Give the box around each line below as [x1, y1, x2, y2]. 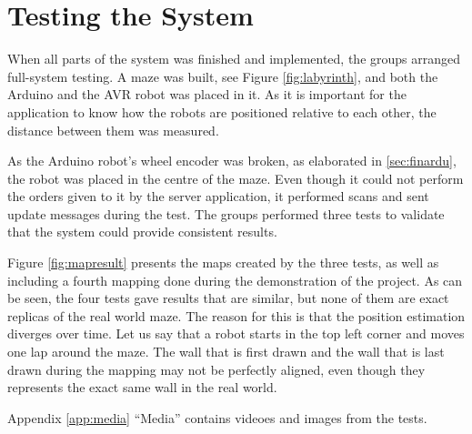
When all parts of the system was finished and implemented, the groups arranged [7, 49, 461, 68]
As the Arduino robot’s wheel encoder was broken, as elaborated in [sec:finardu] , [7, 151, 457, 170]
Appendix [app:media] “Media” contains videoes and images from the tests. [7, 408, 427, 427]
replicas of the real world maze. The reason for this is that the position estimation [7, 306, 466, 325]
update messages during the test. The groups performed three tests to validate [7, 204, 445, 223]
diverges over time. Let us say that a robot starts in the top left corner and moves [7, 324, 465, 343]
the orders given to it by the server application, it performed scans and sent [7, 187, 429, 206]
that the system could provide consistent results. [7, 222, 277, 241]
